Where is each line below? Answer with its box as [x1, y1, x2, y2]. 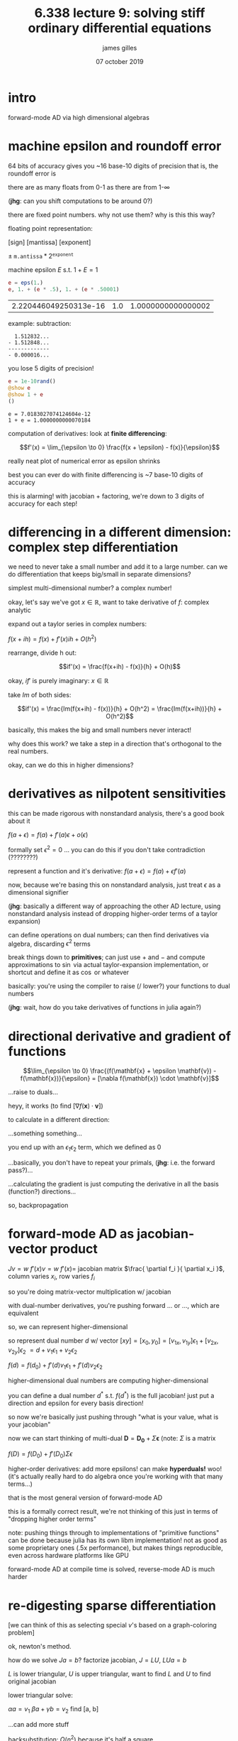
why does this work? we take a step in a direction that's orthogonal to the [8, 740, 222, 748]
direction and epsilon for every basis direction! [8, 1399, 144, 1407]
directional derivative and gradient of [8, 1028, 232, 1044]
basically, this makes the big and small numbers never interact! [8, 726, 192, 734]
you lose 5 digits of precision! [8, 364, 94, 373]
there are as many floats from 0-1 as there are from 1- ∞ [8, 182, 171, 191]
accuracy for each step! [8, 499, 78, 508]
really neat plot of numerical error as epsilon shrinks [8, 457, 161, 465]
